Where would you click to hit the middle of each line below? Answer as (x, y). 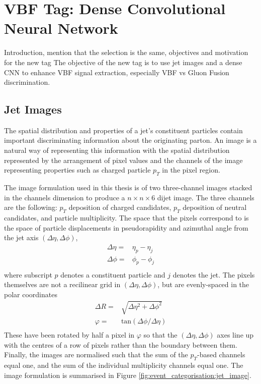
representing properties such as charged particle (77, 170)
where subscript (28, 274)
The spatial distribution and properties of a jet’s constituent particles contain (123, 130)
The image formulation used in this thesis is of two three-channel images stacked (128, 187)
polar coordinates (31, 294)
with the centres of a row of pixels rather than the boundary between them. (121, 344)
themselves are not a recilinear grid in (62, 284)
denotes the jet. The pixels (214, 274)
